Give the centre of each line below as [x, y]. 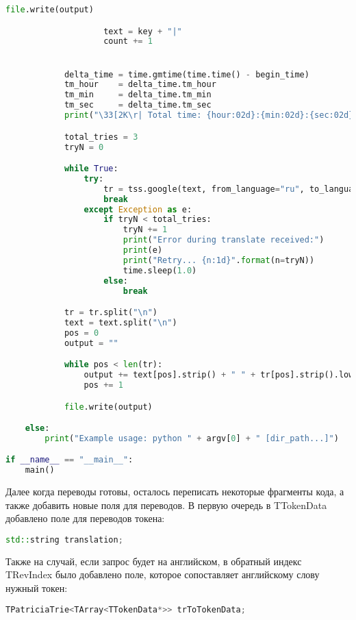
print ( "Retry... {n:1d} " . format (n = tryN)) [219, 260]
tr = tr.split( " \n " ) [111, 313]
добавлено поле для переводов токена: [85, 518]
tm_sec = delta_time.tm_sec [138, 105]
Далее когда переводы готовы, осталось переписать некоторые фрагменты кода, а [175, 492]
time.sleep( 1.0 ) [160, 270]
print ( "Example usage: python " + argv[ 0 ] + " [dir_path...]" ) [192, 438]
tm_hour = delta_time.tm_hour [140, 85]
